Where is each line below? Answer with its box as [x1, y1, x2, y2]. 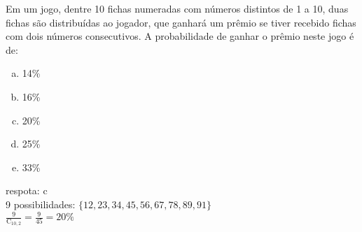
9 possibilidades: [6, 196, 76, 211]
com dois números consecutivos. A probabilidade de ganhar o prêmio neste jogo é [6, 29, 354, 43]
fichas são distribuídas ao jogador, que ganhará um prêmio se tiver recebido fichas [6, 15, 356, 29]
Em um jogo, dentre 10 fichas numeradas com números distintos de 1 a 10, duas [6, 1, 349, 15]
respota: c [6, 183, 48, 198]
